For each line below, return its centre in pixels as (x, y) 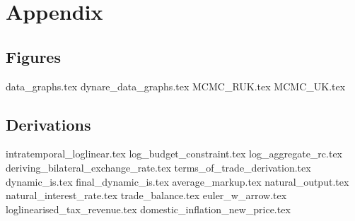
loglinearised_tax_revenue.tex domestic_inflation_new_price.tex (148, 209)
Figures (33, 56)
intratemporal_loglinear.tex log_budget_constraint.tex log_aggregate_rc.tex (174, 154)
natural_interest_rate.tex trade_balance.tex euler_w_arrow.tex (146, 195)
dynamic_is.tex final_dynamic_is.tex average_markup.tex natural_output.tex (177, 181)
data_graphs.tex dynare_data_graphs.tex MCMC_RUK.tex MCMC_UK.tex (176, 86)
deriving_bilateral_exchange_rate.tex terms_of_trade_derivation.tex (158, 167)
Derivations (48, 124)
